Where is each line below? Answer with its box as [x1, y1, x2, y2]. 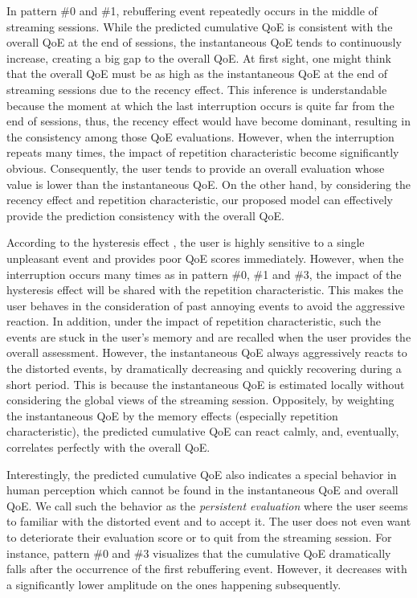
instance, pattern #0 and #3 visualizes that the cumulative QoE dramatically [6, 544, 391, 561]
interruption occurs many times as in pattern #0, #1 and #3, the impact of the [6, 265, 402, 282]
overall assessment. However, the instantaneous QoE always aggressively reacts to [6, 344, 407, 361]
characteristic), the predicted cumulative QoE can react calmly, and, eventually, [6, 423, 399, 440]
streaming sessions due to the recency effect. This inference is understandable [6, 80, 387, 97]
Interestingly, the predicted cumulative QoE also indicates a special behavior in [6, 465, 397, 482]
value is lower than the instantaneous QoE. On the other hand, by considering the [6, 175, 411, 192]
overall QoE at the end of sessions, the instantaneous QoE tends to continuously [6, 34, 402, 51]
